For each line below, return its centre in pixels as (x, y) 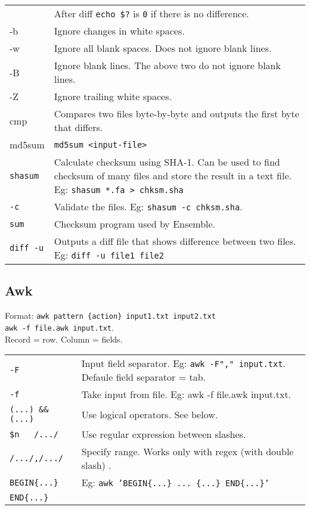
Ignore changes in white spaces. (119, 31)
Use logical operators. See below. (150, 414)
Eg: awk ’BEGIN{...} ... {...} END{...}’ (175, 483)
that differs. (78, 127)
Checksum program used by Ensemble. (135, 224)
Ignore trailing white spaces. (113, 96)
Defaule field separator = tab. (144, 377)
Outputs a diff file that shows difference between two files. (175, 241)
